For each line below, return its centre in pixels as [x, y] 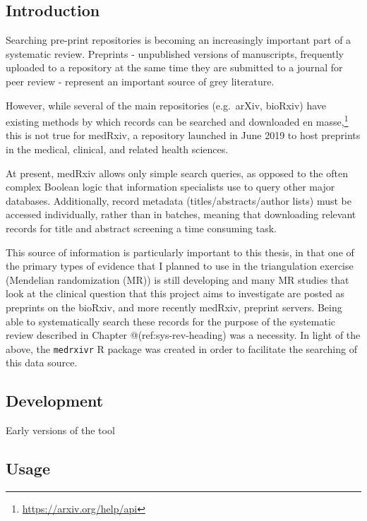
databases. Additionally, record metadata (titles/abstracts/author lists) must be [179, 200]
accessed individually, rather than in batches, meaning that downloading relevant [181, 214]
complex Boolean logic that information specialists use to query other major [170, 187]
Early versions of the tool [60, 430]
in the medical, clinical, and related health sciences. [117, 149]
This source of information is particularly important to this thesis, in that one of [180, 252]
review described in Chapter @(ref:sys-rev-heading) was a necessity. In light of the [183, 335]
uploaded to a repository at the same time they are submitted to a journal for [174, 67]
